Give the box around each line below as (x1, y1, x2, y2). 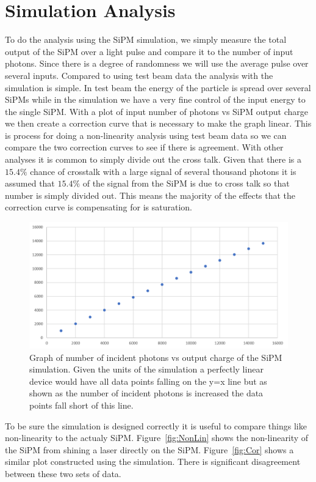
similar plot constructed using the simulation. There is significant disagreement (5, 455, 301, 468)
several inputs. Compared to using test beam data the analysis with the (5, 69, 273, 81)
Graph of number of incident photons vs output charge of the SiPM (29, 350, 282, 363)
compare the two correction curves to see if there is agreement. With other (5, 141, 284, 154)
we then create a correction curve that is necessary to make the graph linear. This (5, 117, 312, 130)
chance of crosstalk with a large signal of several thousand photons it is (30, 165, 296, 177)
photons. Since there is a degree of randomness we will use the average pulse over (5, 57, 309, 70)
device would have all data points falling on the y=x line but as (29, 374, 267, 387)
